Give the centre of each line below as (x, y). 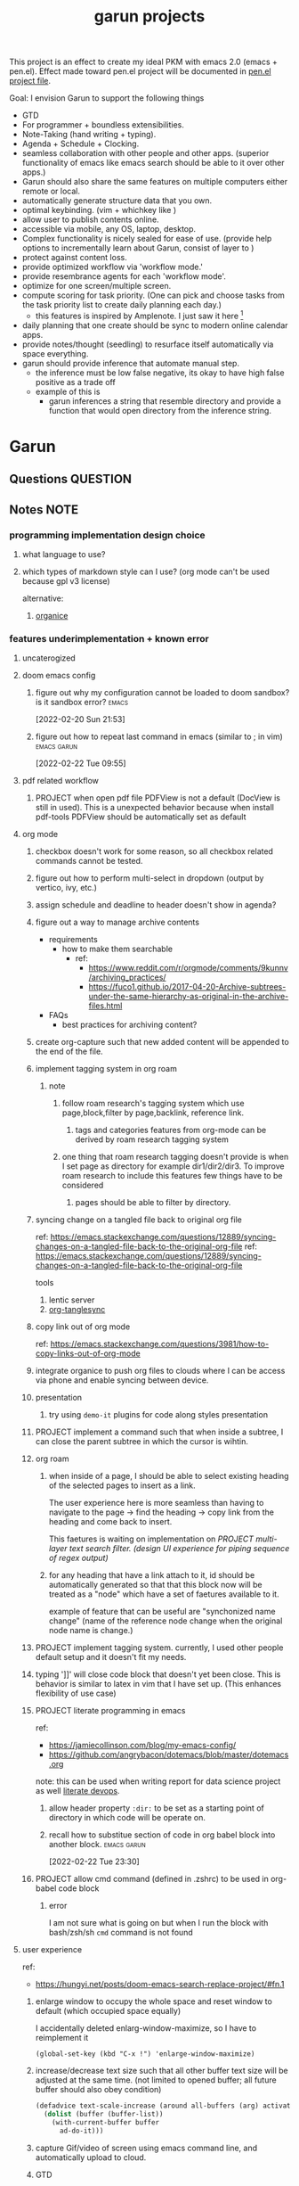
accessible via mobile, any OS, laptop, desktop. (109, 229)
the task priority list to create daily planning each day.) (122, 305)
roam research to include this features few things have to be (172, 1176)
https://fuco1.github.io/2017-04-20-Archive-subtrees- (187, 987)
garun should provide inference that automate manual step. (131, 363)
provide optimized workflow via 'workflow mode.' (112, 267)
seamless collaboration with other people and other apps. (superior (145, 153)
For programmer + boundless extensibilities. (103, 125)
